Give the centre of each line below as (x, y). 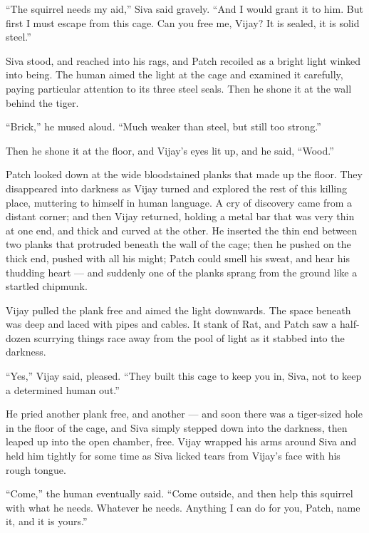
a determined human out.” (63, 389)
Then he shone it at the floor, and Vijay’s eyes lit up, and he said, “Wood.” (170, 150)
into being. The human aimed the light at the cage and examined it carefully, (175, 74)
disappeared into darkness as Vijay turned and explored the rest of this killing (177, 188)
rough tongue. (36, 469)
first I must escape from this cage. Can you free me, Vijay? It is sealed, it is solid (183, 22)
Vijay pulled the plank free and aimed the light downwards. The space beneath (178, 310)
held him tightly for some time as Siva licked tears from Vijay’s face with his (173, 456)
